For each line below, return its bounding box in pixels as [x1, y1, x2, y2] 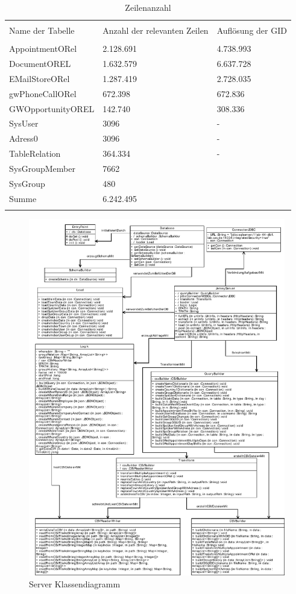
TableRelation [9, 147, 61, 160]
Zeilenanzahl [125, 1, 171, 13]
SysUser [9, 117, 39, 130]
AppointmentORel [9, 42, 77, 55]
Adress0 [9, 132, 38, 145]
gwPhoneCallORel [9, 87, 77, 100]
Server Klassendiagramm [29, 578, 121, 590]
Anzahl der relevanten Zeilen [102, 24, 209, 37]
